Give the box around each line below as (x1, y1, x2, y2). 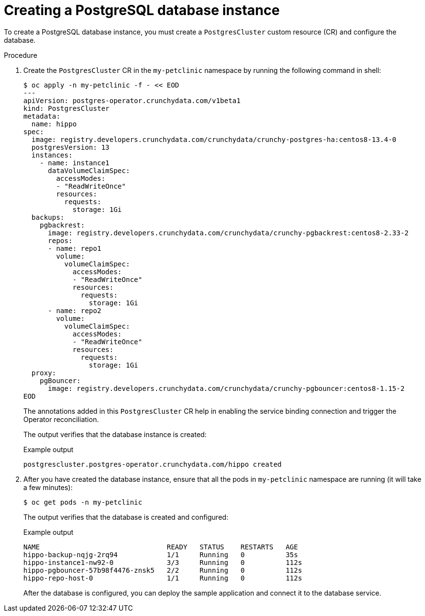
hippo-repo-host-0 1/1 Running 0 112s (23, 574, 302, 582)
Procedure (4, 51, 37, 59)
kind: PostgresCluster (23, 104, 110, 112)
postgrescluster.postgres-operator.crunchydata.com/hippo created (23, 460, 282, 468)
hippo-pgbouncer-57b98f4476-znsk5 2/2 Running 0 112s (23, 566, 302, 574)
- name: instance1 (39, 158, 110, 167)
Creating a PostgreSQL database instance (4, 2, 280, 18)
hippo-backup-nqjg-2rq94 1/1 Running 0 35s (23, 550, 298, 559)
